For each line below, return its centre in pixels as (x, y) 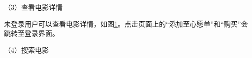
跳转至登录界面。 (31, 33)
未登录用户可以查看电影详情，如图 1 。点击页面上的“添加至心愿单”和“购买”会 (126, 23)
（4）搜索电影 (26, 49)
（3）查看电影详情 (33, 7)
